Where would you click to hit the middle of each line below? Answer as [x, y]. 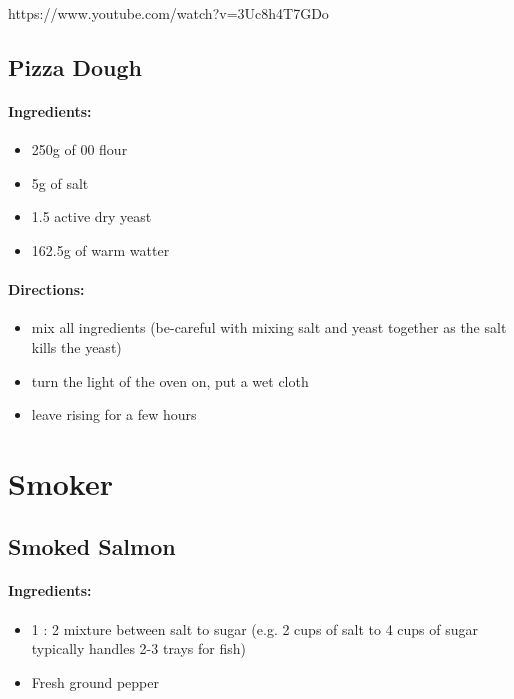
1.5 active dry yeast [91, 216]
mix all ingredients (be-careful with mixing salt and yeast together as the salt [269, 327]
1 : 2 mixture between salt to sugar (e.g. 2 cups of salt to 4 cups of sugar [254, 628]
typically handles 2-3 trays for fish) [139, 648]
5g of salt [60, 182]
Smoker [60, 482]
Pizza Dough [75, 66]
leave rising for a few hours [114, 414]
